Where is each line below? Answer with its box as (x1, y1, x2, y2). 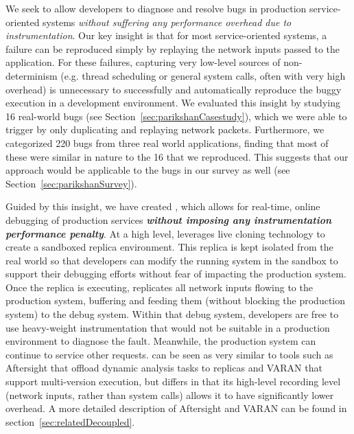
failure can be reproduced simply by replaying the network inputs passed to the (5, 41, 340, 56)
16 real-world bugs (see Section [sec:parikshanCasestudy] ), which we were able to (5, 108, 347, 123)
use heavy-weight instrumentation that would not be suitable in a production (5, 320, 330, 334)
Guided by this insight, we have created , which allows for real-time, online (5, 199, 320, 214)
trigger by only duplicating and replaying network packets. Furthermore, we (5, 122, 324, 137)
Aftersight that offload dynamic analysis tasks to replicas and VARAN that (5, 361, 322, 375)
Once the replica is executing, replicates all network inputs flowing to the (5, 279, 313, 294)
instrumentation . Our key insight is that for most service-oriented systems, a (5, 28, 327, 43)
